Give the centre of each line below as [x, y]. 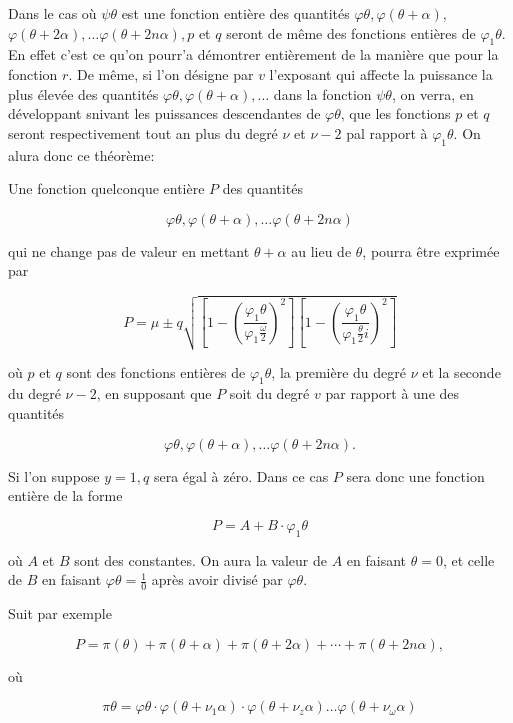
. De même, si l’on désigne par [161, 73]
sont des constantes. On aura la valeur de [201, 559]
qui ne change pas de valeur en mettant [129, 250]
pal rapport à [387, 132]
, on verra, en [432, 93]
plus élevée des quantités [83, 93]
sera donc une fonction [415, 475]
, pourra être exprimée [431, 250]
